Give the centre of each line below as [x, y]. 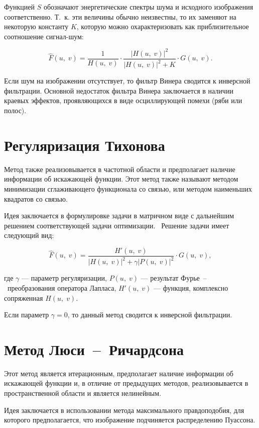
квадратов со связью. [36, 198]
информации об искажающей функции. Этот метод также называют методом [121, 179]
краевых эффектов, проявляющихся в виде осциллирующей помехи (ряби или [123, 100]
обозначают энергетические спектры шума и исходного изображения [148, 7]
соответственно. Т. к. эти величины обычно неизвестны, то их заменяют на [120, 16]
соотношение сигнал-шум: [44, 36]
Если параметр [27, 315]
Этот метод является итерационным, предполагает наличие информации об [119, 373]
